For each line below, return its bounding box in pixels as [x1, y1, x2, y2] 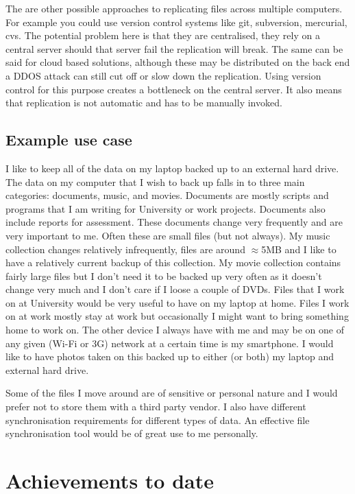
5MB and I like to [261, 242, 336, 256]
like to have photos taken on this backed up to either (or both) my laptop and [5, 349, 334, 364]
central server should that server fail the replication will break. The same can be [5, 41, 343, 56]
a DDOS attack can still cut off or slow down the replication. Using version [5, 68, 321, 82]
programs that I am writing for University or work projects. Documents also [5, 201, 326, 215]
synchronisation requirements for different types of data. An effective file [5, 412, 310, 427]
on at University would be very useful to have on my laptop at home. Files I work [5, 295, 350, 309]
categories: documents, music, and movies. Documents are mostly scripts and [5, 188, 329, 202]
